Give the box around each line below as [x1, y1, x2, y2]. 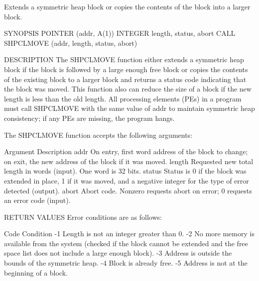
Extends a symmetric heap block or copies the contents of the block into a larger [4, 1, 251, 11]
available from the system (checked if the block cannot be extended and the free [4, 238, 248, 248]
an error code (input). [4, 195, 71, 205]
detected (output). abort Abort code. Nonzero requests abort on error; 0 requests [4, 185, 252, 195]
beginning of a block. [4, 267, 68, 278]
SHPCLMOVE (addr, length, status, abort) [4, 37, 137, 48]
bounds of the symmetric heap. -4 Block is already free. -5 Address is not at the [4, 258, 248, 268]
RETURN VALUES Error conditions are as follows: [4, 211, 162, 222]
